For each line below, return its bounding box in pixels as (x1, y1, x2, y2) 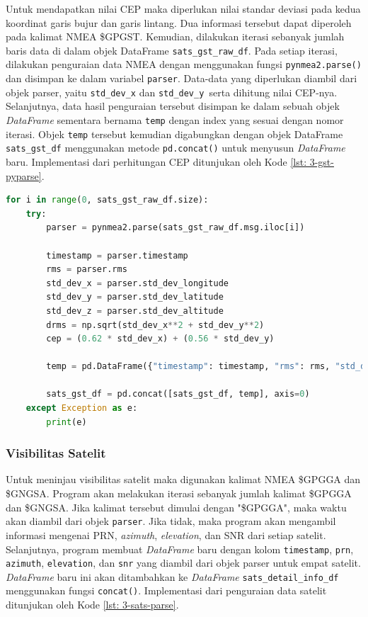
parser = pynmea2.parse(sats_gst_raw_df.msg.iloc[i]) (46, 222, 305, 233)
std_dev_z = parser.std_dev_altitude (46, 305, 224, 316)
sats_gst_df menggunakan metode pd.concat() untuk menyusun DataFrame (6, 140, 345, 155)
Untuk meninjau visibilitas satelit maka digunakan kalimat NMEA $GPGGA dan (6, 472, 361, 487)
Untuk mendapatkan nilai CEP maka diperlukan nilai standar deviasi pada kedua (6, 1, 361, 16)
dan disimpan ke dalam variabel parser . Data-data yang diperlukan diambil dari (6, 71, 357, 86)
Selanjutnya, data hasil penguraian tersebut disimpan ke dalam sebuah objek (6, 98, 340, 113)
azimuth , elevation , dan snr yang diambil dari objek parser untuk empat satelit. (6, 555, 361, 570)
